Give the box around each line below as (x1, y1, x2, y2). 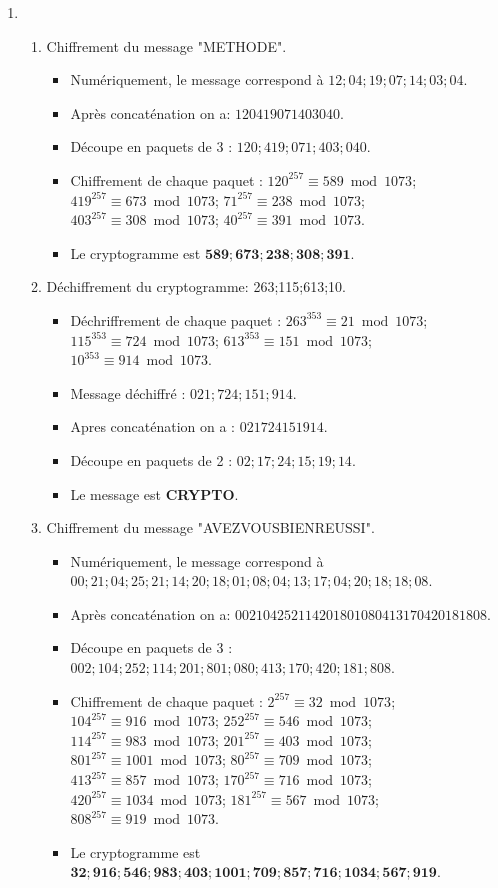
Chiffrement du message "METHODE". (46, 35, 287, 56)
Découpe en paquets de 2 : (70, 449, 233, 470)
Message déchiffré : (70, 382, 186, 403)
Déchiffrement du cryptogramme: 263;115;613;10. (46, 276, 346, 297)
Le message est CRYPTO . (70, 483, 239, 504)
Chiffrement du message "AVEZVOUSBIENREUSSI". (46, 517, 375, 538)
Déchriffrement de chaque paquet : (70, 309, 282, 330)
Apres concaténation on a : (70, 416, 236, 437)
